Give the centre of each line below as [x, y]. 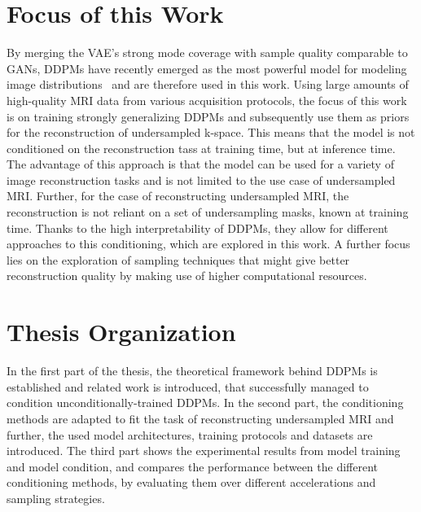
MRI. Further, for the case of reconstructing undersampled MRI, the [178, 196]
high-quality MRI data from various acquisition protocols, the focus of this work [207, 100]
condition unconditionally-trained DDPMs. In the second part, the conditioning [205, 403]
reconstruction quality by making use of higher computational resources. [187, 276]
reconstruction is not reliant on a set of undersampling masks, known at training [208, 212]
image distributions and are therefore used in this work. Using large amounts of [208, 84]
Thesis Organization [121, 332]
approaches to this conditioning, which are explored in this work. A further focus [208, 244]
